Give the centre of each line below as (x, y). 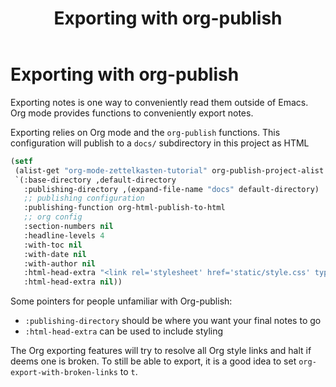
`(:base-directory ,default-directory (95, 180)
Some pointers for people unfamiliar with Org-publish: (121, 301)
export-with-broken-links (64, 373)
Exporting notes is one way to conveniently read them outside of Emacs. (159, 102)
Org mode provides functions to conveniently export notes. (132, 113)
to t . (128, 372)
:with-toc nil (53, 245)
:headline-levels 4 (64, 235)
